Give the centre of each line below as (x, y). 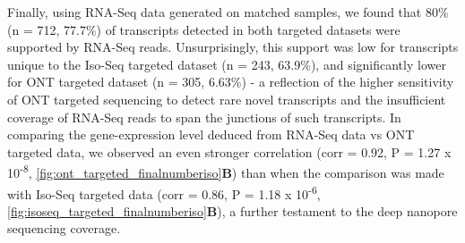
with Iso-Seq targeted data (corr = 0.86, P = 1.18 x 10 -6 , (164, 192)
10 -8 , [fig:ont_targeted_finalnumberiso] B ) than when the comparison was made (226, 171)
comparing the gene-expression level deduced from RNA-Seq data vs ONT (211, 134)
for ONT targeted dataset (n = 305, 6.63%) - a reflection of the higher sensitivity (231, 82)
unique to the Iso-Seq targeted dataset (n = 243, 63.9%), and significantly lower (227, 64)
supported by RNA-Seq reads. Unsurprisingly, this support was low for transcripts (233, 47)
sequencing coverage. (64, 228)
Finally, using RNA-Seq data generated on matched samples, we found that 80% (228, 12)
